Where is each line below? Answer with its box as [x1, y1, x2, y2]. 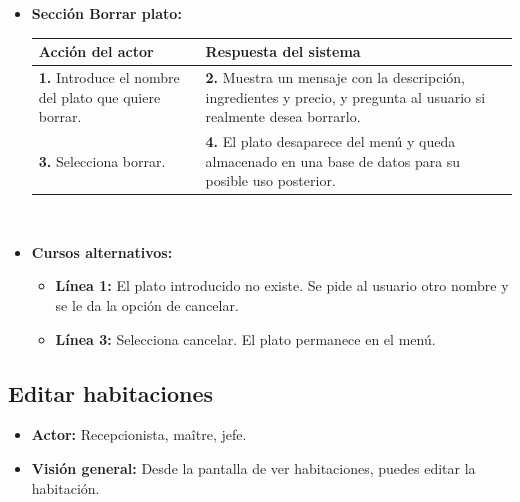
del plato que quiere [38, 86, 161, 107]
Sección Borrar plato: [31, 3, 182, 23]
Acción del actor [38, 41, 154, 62]
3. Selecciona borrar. [38, 150, 166, 171]
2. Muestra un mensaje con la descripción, [205, 66, 465, 87]
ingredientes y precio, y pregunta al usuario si [205, 86, 486, 107]
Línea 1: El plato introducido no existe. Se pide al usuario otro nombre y [55, 275, 509, 296]
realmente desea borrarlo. [205, 106, 361, 127]
